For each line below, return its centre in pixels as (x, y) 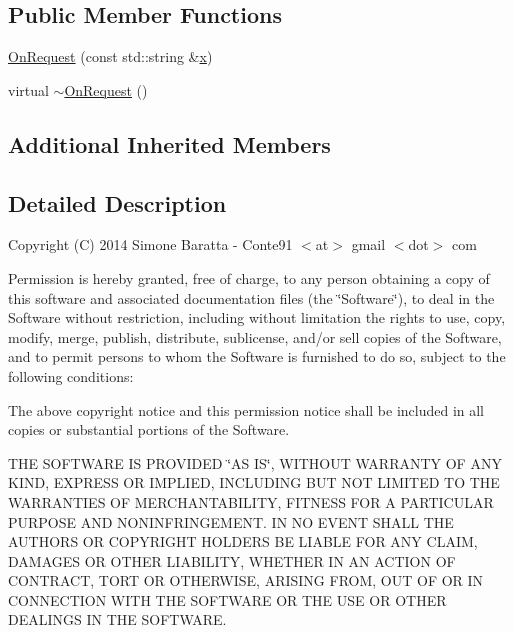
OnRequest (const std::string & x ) (110, 56)
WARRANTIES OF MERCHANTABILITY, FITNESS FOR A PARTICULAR (251, 501)
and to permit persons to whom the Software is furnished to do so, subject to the (257, 356)
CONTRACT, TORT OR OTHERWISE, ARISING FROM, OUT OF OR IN (246, 580)
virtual (28, 89)
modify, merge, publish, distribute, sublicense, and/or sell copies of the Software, (255, 336)
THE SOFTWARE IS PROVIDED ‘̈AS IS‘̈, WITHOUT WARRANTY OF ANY (255, 462)
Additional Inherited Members (169, 143)
